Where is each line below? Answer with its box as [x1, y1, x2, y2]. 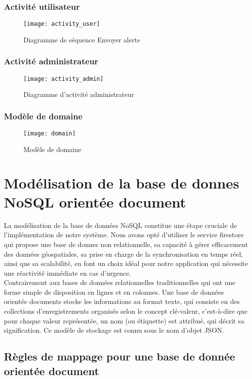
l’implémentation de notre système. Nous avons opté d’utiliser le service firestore [4, 229, 244, 240]
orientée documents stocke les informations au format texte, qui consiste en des [4, 296, 240, 306]
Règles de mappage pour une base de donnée [4, 349, 235, 364]
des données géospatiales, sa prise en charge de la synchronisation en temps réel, [4, 248, 243, 259]
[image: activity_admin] [23, 75, 104, 82]
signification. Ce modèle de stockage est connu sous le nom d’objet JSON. [4, 325, 224, 335]
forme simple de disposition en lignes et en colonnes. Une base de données [4, 286, 224, 297]
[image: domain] [23, 130, 76, 137]
